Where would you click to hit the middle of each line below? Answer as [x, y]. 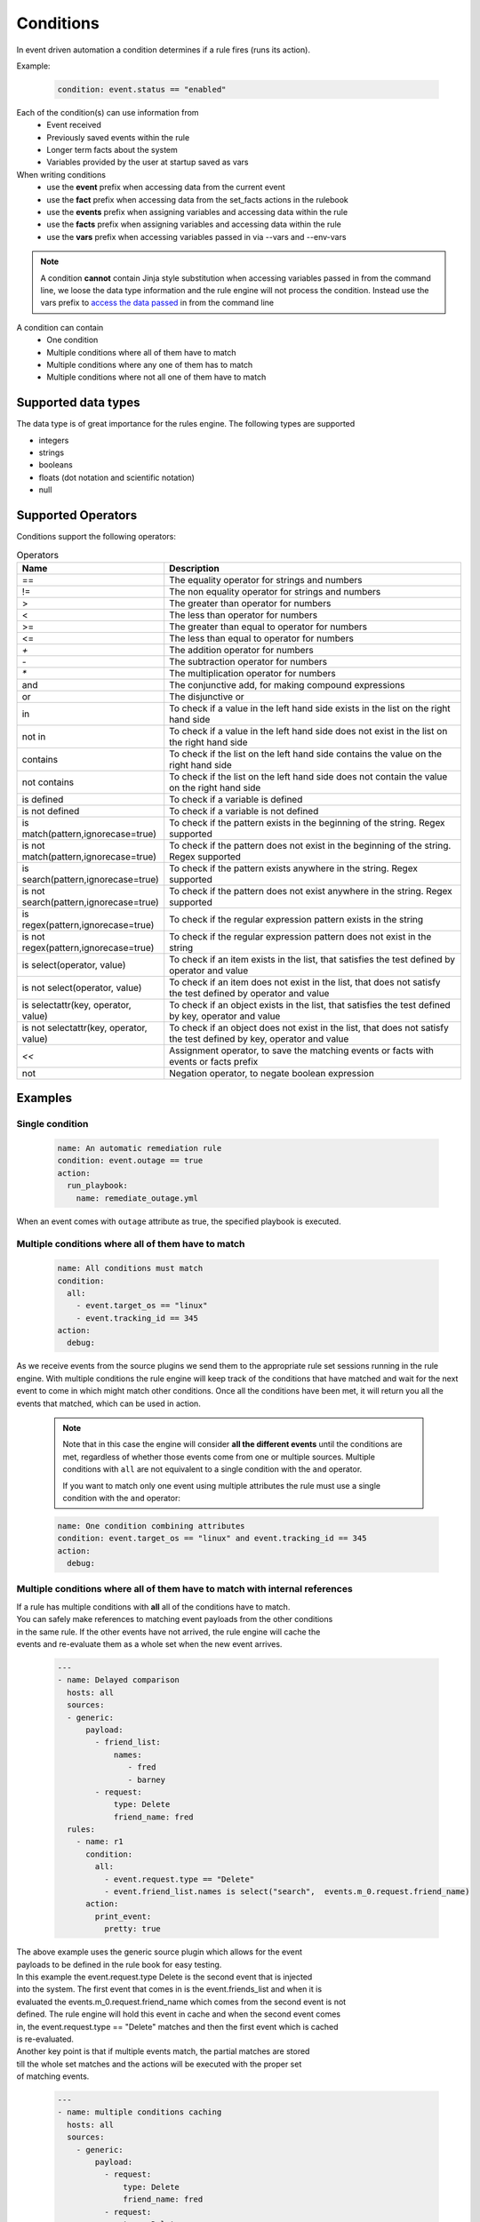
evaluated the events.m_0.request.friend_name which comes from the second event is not [181, 2002]
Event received [74, 125]
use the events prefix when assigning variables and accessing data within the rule [197, 212]
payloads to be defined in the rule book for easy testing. [119, 1964]
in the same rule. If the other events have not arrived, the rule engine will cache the [168, 1632]
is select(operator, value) [74, 964]
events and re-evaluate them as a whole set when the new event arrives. [149, 1644]
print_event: [123, 1916]
